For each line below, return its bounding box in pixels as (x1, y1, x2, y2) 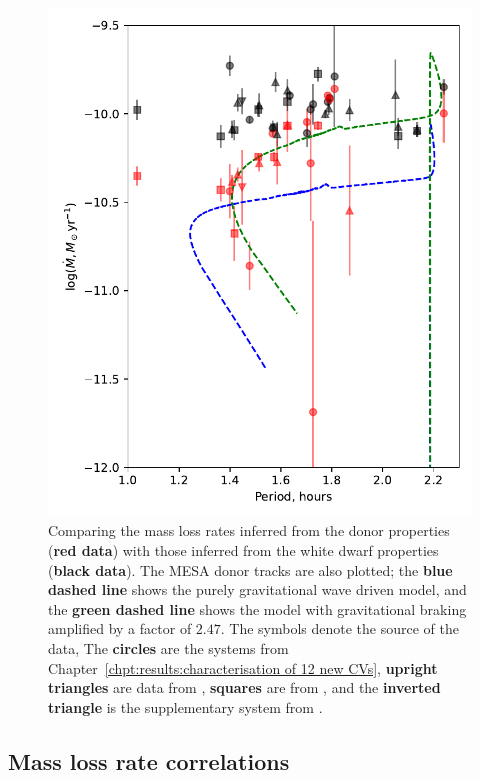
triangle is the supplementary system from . (48, 696, 323, 717)
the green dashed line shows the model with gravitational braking (48, 598, 467, 619)
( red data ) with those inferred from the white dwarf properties (48, 539, 439, 560)
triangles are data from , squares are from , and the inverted (48, 677, 441, 698)
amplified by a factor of (48, 618, 192, 639)
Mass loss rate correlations (8, 745, 290, 776)
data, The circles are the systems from (48, 637, 289, 658)
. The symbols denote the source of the (220, 618, 459, 639)
